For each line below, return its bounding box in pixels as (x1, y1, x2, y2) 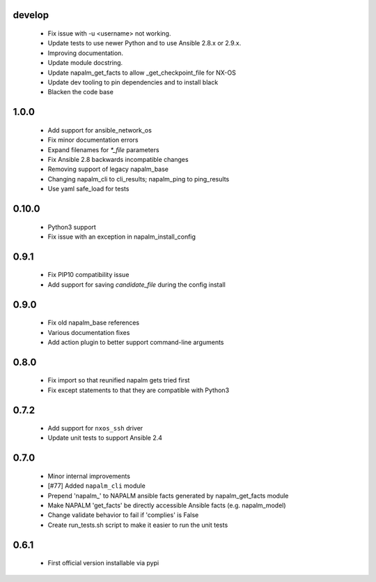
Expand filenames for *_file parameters (47, 145, 159, 154)
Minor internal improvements (47, 472, 130, 480)
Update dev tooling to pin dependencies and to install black (47, 77, 219, 87)
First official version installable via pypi (47, 559, 159, 567)
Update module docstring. (47, 59, 123, 67)
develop (13, 9, 49, 21)
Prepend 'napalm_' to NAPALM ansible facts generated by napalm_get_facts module (47, 491, 289, 500)
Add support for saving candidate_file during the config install (47, 280, 226, 289)
